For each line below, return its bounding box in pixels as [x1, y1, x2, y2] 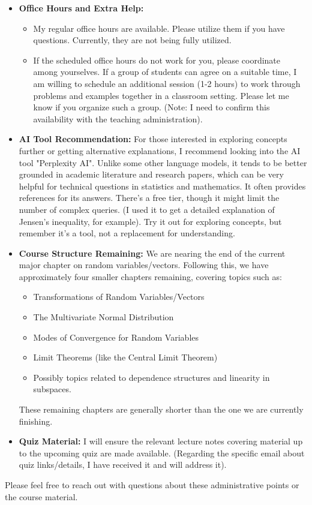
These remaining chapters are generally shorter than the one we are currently [19, 403, 304, 416]
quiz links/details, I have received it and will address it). [19, 458, 227, 471]
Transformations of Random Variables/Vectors [33, 290, 205, 303]
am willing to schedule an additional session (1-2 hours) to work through [33, 77, 301, 89]
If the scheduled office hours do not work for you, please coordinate [33, 53, 281, 66]
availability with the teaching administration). [33, 112, 203, 125]
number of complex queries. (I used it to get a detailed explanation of [19, 203, 275, 215]
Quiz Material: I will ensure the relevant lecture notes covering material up [19, 435, 303, 447]
